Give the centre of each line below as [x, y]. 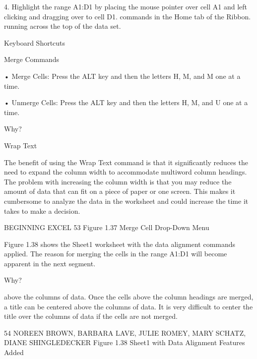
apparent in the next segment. [50, 263]
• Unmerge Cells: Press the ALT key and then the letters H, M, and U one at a [126, 102]
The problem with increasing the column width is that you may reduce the [118, 181]
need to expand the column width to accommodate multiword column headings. [126, 172]
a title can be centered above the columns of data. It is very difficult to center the [128, 306]
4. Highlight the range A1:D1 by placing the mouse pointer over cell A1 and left [126, 6]
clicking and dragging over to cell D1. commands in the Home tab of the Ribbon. [128, 16]
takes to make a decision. [42, 210]
